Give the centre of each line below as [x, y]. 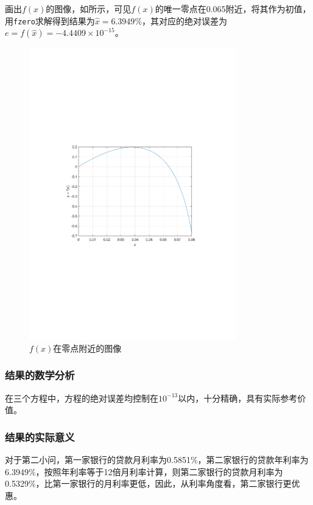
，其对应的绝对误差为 [185, 20]
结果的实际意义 [40, 437]
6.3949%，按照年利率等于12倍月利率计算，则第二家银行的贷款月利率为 [144, 471]
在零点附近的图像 [87, 348]
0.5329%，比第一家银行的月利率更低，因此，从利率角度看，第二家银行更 [148, 483]
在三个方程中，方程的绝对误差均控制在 [82, 398]
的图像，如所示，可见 [89, 9]
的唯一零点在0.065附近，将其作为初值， [233, 9]
